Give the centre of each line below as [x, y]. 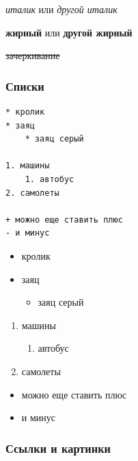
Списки [25, 86]
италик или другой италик [61, 9]
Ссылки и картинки [58, 448]
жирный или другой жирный [69, 32]
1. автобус [50, 179]
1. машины [28, 166]
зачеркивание [33, 55]
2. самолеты [32, 193]
